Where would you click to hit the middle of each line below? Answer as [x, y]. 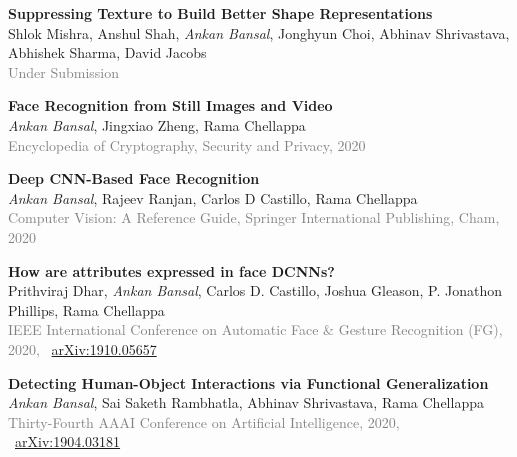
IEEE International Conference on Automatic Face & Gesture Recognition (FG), [255, 329]
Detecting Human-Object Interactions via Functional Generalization [248, 382]
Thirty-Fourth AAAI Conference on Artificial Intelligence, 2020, [204, 421]
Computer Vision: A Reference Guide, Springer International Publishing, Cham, [254, 217]
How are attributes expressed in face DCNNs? [171, 270]
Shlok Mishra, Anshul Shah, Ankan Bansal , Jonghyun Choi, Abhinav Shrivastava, [259, 32]
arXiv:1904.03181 [68, 441]
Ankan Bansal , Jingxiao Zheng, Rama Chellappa [157, 124]
